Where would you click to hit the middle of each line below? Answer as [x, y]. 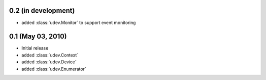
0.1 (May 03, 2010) [38, 37]
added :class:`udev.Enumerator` [54, 69]
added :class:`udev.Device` [49, 62]
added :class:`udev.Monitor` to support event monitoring [79, 23]
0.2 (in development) [42, 11]
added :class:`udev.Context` [50, 55]
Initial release [35, 48]
